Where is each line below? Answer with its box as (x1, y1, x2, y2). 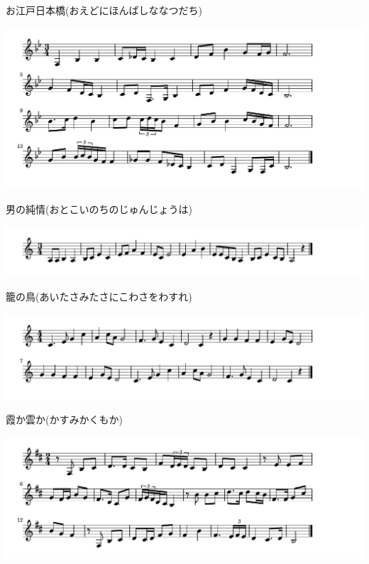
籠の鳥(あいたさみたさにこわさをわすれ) (6, 289, 192, 304)
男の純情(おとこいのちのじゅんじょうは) (6, 202, 192, 217)
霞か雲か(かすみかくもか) (6, 412, 123, 427)
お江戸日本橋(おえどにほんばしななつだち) (6, 3, 202, 17)
